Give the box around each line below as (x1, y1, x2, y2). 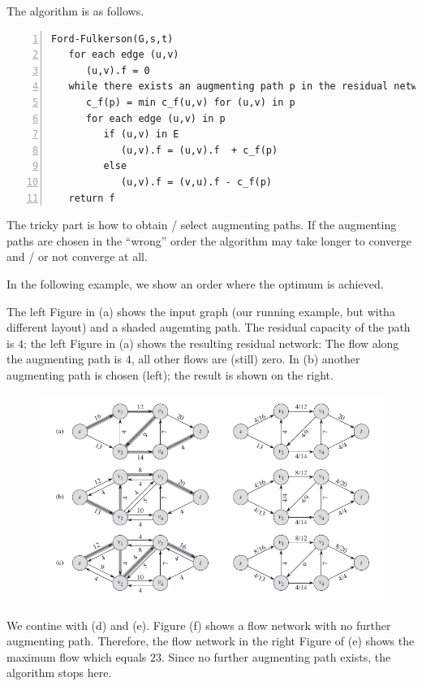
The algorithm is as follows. (6, 2, 144, 19)
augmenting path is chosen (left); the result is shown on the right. (6, 366, 334, 383)
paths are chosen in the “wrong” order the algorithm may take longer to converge (6, 232, 411, 249)
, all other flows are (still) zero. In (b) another (131, 350, 360, 367)
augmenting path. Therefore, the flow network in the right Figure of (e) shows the (6, 632, 415, 649)
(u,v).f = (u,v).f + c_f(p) (120, 144, 278, 156)
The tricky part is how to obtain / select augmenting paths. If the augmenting (6, 216, 397, 233)
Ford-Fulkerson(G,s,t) (51, 33, 174, 45)
